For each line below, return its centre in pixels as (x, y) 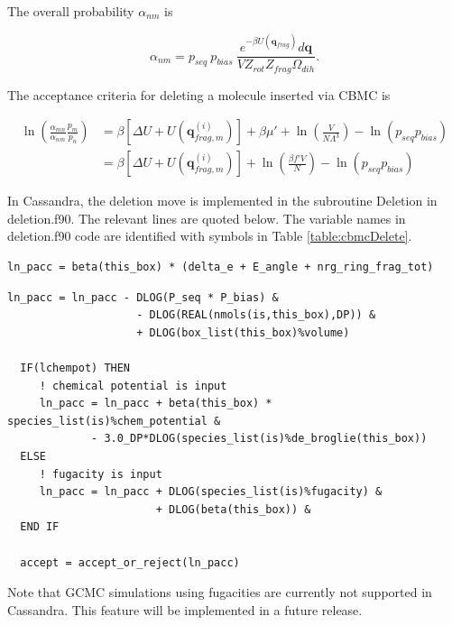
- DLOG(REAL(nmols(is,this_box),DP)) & (256, 315)
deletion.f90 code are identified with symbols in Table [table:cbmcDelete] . (210, 236)
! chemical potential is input (133, 386)
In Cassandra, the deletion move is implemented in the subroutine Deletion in (222, 201)
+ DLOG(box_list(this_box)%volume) (243, 332)
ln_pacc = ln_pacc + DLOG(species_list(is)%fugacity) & (211, 492)
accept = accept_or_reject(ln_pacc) (130, 562)
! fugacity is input (101, 474)
